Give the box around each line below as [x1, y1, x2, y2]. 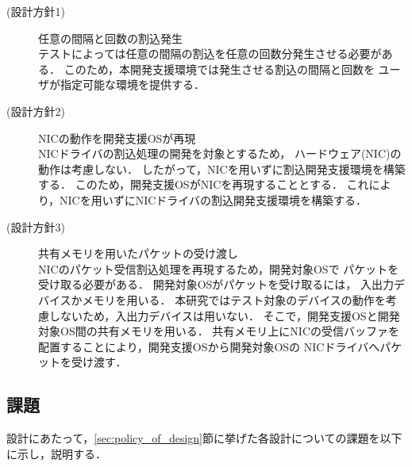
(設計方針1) [6, 3, 65, 19]
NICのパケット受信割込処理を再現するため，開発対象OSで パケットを [38, 260, 399, 277]
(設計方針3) [6, 218, 65, 235]
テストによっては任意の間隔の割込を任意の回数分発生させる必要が [38, 45, 382, 62]
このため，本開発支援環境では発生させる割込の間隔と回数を [64, 60, 375, 77]
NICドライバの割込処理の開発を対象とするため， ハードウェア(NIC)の [38, 145, 402, 162]
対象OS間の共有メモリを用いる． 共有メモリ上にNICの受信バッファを [38, 323, 399, 339]
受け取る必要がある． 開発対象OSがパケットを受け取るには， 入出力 [38, 276, 394, 293]
